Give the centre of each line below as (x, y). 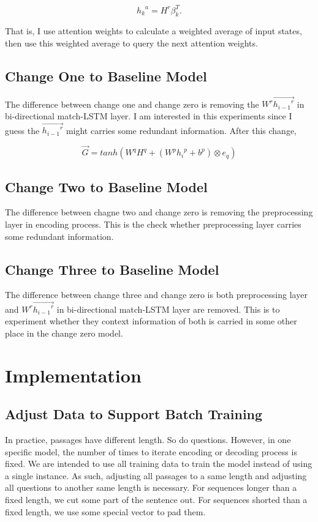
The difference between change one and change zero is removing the (132, 104)
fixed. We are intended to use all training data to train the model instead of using (159, 464)
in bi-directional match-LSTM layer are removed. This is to (168, 309)
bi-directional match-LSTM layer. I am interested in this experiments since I (149, 116)
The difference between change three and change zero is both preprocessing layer (156, 295)
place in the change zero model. (64, 333)
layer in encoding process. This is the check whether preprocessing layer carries (153, 224)
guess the (22, 130)
